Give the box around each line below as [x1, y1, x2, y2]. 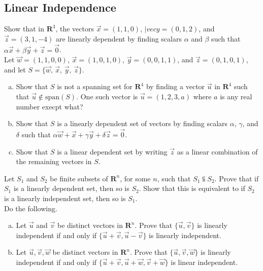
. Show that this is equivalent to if [139, 183, 245, 193]
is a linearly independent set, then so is [4, 192, 126, 203]
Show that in [4, 23, 44, 34]
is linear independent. [171, 256, 238, 267]
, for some [120, 173, 151, 183]
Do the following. [4, 203, 57, 213]
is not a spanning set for [57, 81, 133, 92]
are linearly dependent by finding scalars [55, 33, 182, 44]
